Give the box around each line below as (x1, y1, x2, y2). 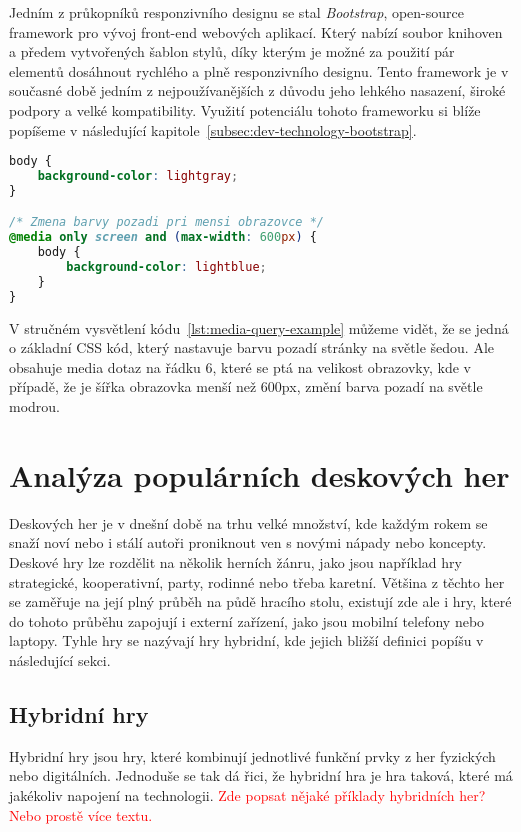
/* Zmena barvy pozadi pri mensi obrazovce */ (9, 215, 324, 230)
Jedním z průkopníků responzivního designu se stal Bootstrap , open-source (9, 2, 464, 22)
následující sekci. (9, 649, 111, 670)
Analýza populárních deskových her (9, 454, 510, 495)
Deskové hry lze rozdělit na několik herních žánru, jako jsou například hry (9, 551, 462, 572)
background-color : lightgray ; (37, 169, 239, 184)
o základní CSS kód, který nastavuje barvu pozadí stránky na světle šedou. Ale (9, 337, 495, 358)
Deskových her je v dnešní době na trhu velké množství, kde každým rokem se (9, 512, 488, 533)
